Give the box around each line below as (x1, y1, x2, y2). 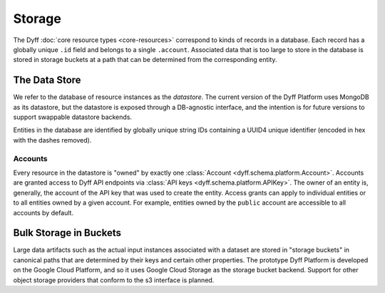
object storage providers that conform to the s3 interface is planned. (13, 275, 215, 284)
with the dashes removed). (13, 135, 92, 144)
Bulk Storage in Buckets (13, 227, 121, 239)
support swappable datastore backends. (13, 113, 132, 121)
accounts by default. (13, 208, 74, 217)
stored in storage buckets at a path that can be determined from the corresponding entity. (13, 56, 277, 64)
